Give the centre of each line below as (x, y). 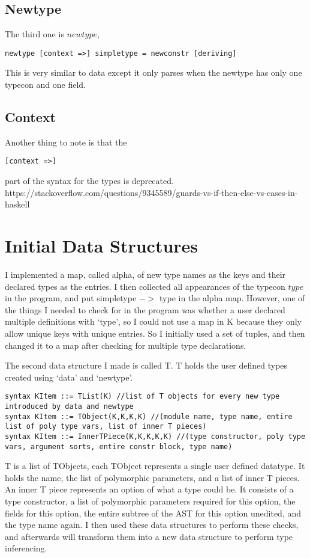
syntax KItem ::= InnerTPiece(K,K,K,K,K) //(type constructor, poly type (155, 436)
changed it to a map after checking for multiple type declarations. (126, 345)
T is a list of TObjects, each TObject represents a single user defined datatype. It (155, 466)
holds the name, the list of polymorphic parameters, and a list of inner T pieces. (152, 477)
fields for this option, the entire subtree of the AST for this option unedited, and (153, 513)
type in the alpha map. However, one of (232, 298)
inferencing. (26, 548)
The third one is (34, 34)
